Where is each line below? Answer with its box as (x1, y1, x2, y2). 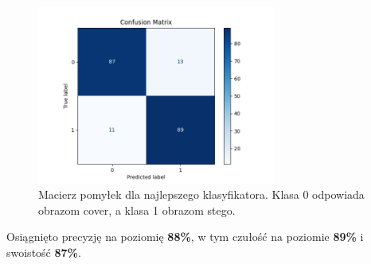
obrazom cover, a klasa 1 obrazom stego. (38, 201, 236, 218)
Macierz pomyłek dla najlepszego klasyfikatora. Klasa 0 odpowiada (38, 186, 365, 203)
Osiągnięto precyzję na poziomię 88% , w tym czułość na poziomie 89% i (6, 228, 364, 245)
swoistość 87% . (6, 243, 81, 260)
